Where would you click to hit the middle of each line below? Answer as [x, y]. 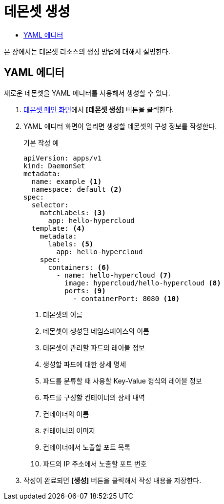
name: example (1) [67, 181]
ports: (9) [85, 291]
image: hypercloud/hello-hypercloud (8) [143, 283]
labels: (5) [71, 244]
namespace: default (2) [77, 189]
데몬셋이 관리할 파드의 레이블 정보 [94, 347]
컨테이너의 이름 [66, 414]
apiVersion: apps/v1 [63, 158]
